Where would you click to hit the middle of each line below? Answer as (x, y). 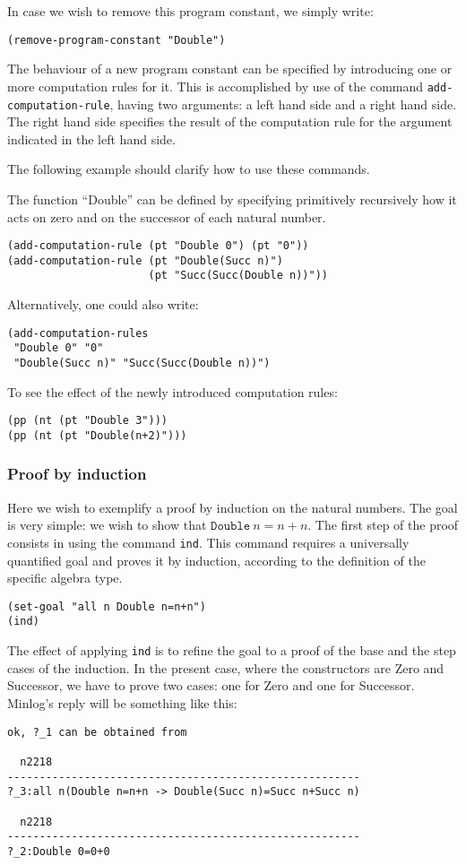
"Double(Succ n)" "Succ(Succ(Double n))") (142, 363)
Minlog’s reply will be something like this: (122, 702)
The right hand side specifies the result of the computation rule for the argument (230, 121)
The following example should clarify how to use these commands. (189, 169)
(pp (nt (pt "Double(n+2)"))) (97, 435)
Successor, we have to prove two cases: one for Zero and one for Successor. (211, 685)
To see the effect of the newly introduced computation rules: (173, 391)
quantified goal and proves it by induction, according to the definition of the (216, 560)
